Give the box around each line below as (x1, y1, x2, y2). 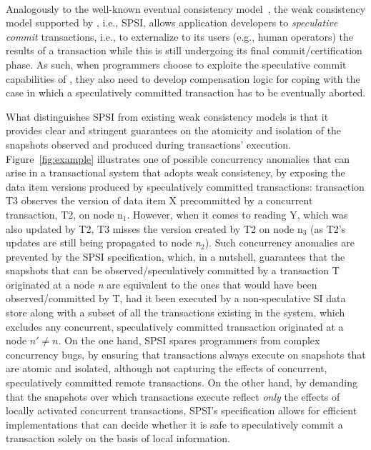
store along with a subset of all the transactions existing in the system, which (6, 305, 345, 320)
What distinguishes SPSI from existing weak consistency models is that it (6, 109, 329, 124)
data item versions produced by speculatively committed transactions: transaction (6, 179, 365, 194)
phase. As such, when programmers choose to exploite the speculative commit (6, 56, 347, 71)
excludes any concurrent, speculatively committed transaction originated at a (6, 319, 344, 334)
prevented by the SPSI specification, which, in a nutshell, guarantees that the (6, 249, 345, 264)
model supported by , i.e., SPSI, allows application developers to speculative (6, 15, 338, 30)
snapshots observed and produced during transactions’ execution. (6, 136, 291, 151)
